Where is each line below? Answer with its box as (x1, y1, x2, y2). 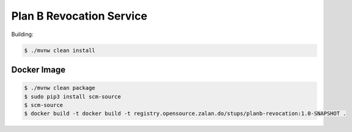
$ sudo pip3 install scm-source (24, 93, 122, 100)
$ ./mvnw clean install (24, 46, 96, 54)
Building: (11, 31, 34, 38)
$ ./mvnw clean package (24, 84, 96, 92)
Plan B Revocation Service (11, 9, 148, 23)
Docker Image (11, 64, 66, 75)
